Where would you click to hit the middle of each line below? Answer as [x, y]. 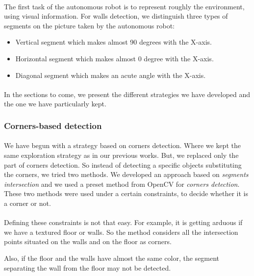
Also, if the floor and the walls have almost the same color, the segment [112, 258]
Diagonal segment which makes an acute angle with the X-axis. [111, 75]
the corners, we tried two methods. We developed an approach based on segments [126, 174]
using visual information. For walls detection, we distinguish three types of [116, 16]
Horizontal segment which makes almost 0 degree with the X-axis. [114, 58]
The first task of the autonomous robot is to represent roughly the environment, [124, 6]
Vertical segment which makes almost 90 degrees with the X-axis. [114, 42]
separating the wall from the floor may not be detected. [88, 267]
